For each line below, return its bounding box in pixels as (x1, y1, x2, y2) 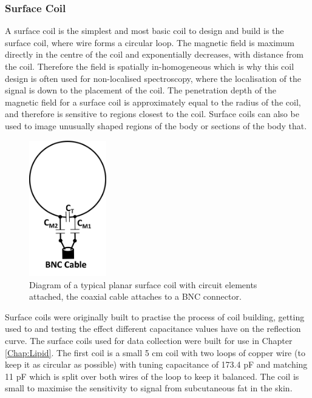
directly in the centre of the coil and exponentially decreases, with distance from (5, 48, 304, 61)
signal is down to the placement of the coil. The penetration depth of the (5, 84, 277, 96)
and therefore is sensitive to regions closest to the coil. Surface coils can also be (5, 107, 299, 120)
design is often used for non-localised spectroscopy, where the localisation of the (5, 72, 301, 84)
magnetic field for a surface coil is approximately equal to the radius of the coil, (5, 95, 301, 108)
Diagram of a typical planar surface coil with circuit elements (29, 278, 257, 291)
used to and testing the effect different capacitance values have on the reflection (5, 322, 301, 335)
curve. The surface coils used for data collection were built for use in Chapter (5, 334, 293, 346)
